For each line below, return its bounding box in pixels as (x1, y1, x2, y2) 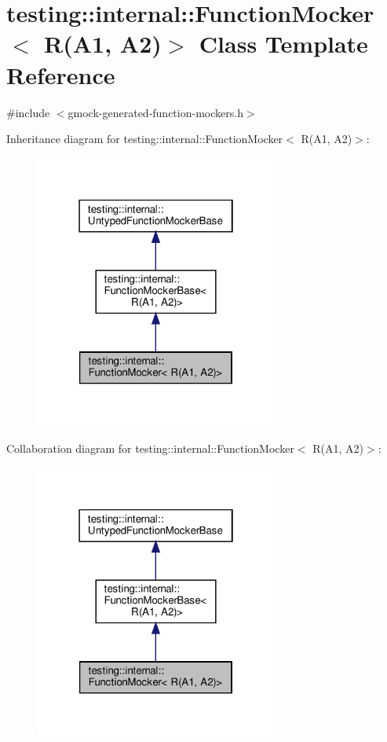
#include (6, 104, 50, 120)
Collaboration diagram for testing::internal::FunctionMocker (6, 439, 294, 456)
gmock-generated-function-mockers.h (68, 104, 243, 120)
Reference (6, 58, 115, 90)
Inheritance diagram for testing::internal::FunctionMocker (6, 130, 283, 147)
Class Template (199, 28, 368, 60)
